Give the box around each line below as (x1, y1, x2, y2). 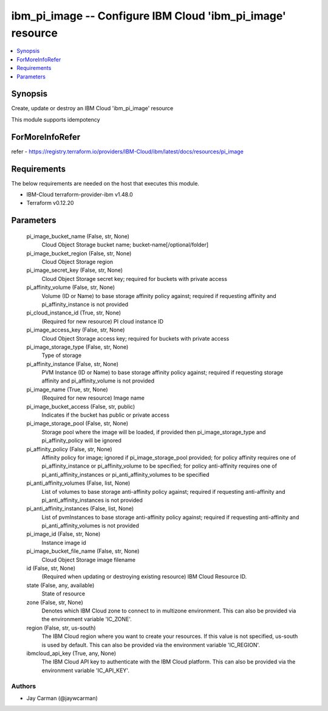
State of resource (41, 590, 86, 597)
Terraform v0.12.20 (26, 199, 74, 207)
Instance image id (41, 539, 86, 546)
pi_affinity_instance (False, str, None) (26, 360, 118, 367)
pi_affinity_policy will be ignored (41, 437, 121, 444)
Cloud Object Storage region (41, 258, 114, 265)
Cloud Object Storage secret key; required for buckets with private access (41, 275, 228, 282)
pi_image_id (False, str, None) (26, 530, 101, 538)
